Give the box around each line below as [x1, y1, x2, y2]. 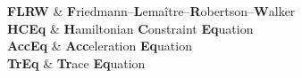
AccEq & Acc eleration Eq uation [7, 36, 192, 55]
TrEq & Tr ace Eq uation [7, 53, 146, 72]
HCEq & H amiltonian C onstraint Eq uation [7, 19, 254, 37]
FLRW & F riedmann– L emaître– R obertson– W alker [7, 2, 296, 19]
